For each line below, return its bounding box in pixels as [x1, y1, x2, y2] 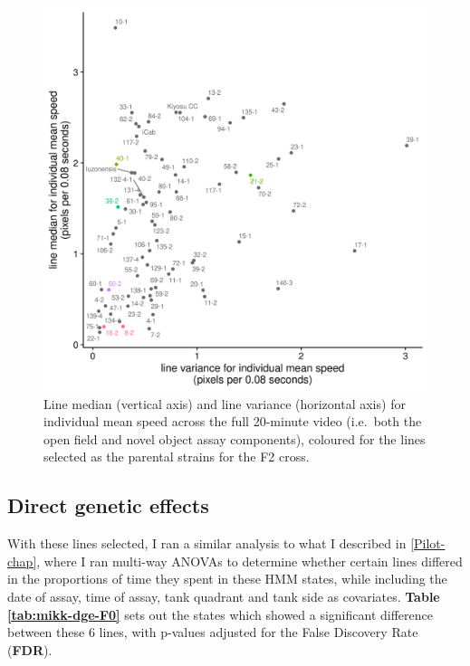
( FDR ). [7, 640, 53, 659]
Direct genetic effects [7, 491, 209, 519]
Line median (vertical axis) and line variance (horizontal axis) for [43, 394, 406, 413]
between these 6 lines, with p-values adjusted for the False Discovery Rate [7, 623, 418, 642]
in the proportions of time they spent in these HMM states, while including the [7, 569, 447, 588]
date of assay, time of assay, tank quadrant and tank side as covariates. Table [7, 586, 440, 605]
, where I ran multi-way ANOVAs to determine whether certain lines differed [36, 551, 463, 570]
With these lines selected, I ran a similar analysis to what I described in [7, 534, 407, 553]
